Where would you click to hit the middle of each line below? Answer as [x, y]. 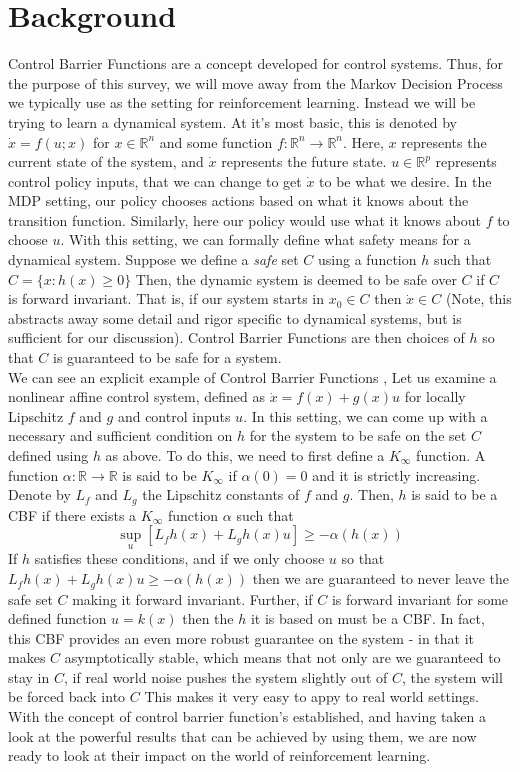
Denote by [39, 494]
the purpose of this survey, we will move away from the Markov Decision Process [255, 82]
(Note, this [478, 298]
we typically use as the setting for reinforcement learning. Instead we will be [242, 102]
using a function [367, 259]
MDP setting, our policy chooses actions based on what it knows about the [238, 200]
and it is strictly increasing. [396, 474]
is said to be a [454, 494]
